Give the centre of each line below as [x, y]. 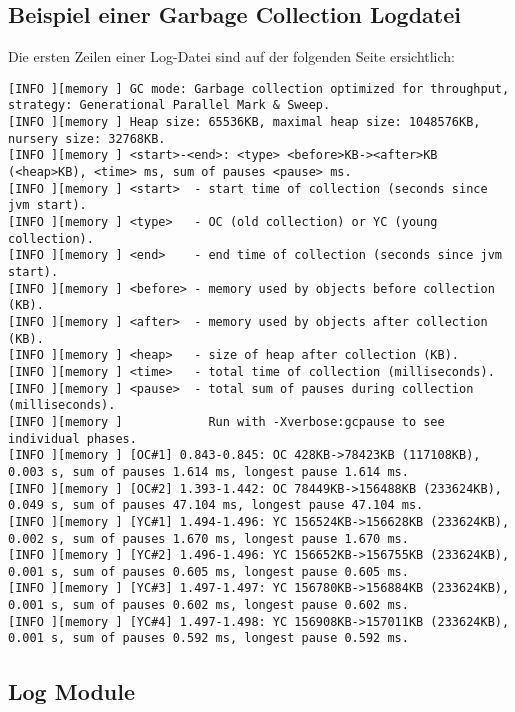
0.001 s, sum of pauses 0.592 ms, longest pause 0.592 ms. [208, 638]
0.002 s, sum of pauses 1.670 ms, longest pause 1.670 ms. [208, 538]
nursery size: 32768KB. [87, 138]
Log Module [72, 690]
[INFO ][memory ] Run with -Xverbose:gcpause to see [226, 421]
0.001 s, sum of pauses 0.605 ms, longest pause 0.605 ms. [208, 571]
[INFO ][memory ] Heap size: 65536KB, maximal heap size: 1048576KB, [244, 122]
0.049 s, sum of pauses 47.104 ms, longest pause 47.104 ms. [216, 505]
